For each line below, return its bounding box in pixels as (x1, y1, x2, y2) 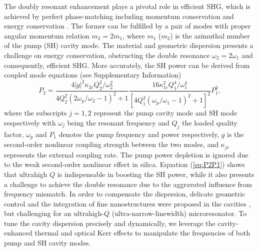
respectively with (4, 117, 56, 128)
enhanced (4, 227, 32, 238)
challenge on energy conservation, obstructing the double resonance (4, 49, 210, 60)
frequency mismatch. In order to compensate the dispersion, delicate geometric (4, 188, 245, 199)
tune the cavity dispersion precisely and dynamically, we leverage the (4, 217, 215, 228)
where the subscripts (4, 107, 67, 118)
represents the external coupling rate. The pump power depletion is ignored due (4, 149, 248, 159)
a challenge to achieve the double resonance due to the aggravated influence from (4, 178, 252, 189)
